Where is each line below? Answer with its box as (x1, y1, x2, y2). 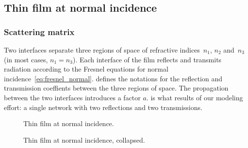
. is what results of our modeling (146, 92, 243, 102)
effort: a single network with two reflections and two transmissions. (4, 102, 202, 112)
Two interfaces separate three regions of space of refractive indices (4, 45, 200, 55)
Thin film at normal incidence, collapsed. (23, 134, 145, 145)
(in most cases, (4, 54, 48, 64)
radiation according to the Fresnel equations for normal (4, 64, 168, 74)
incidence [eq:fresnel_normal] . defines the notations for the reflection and (4, 73, 222, 83)
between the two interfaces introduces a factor (4, 92, 141, 102)
